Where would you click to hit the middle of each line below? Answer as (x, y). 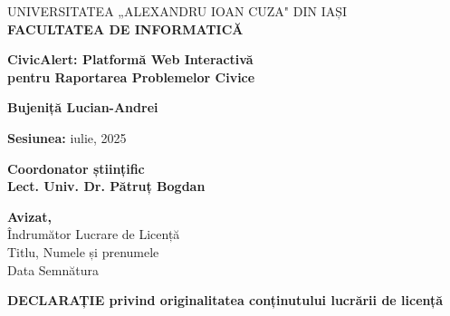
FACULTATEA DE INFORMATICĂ (125, 29)
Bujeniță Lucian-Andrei (83, 107)
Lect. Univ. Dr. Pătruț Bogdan (106, 186)
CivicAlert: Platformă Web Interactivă (130, 59)
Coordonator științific (76, 168)
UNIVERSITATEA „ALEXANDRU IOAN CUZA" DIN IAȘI (177, 11)
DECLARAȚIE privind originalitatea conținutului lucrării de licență (225, 300)
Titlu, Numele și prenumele (83, 251)
